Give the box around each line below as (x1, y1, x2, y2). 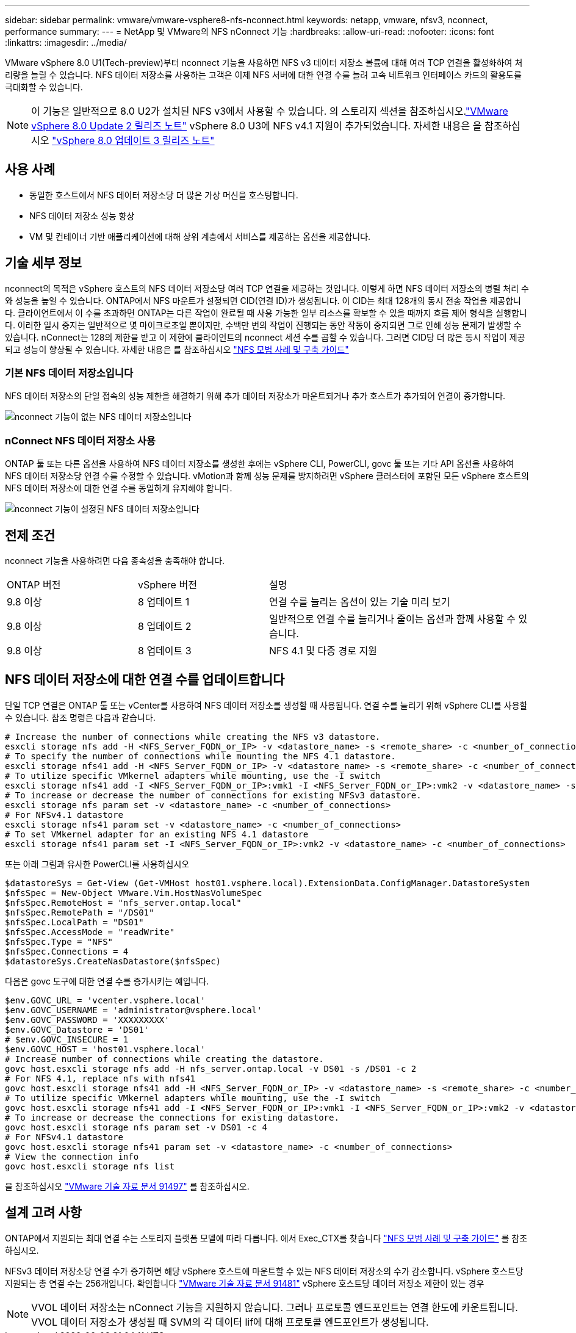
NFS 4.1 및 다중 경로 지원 (269, 645, 377, 657)
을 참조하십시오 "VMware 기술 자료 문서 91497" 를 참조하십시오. (5, 1180, 250, 1191)
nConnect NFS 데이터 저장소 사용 (5, 434, 156, 447)
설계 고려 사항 (5, 1205, 82, 1221)
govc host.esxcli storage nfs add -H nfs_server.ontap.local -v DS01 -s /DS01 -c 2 (5, 1063, 417, 1074)
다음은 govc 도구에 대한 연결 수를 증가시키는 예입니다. (5, 975, 209, 986)
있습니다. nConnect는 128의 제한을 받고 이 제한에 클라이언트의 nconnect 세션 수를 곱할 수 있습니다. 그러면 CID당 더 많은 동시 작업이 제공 (5, 331, 525, 342)
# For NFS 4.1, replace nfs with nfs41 (5, 1073, 195, 1083)
